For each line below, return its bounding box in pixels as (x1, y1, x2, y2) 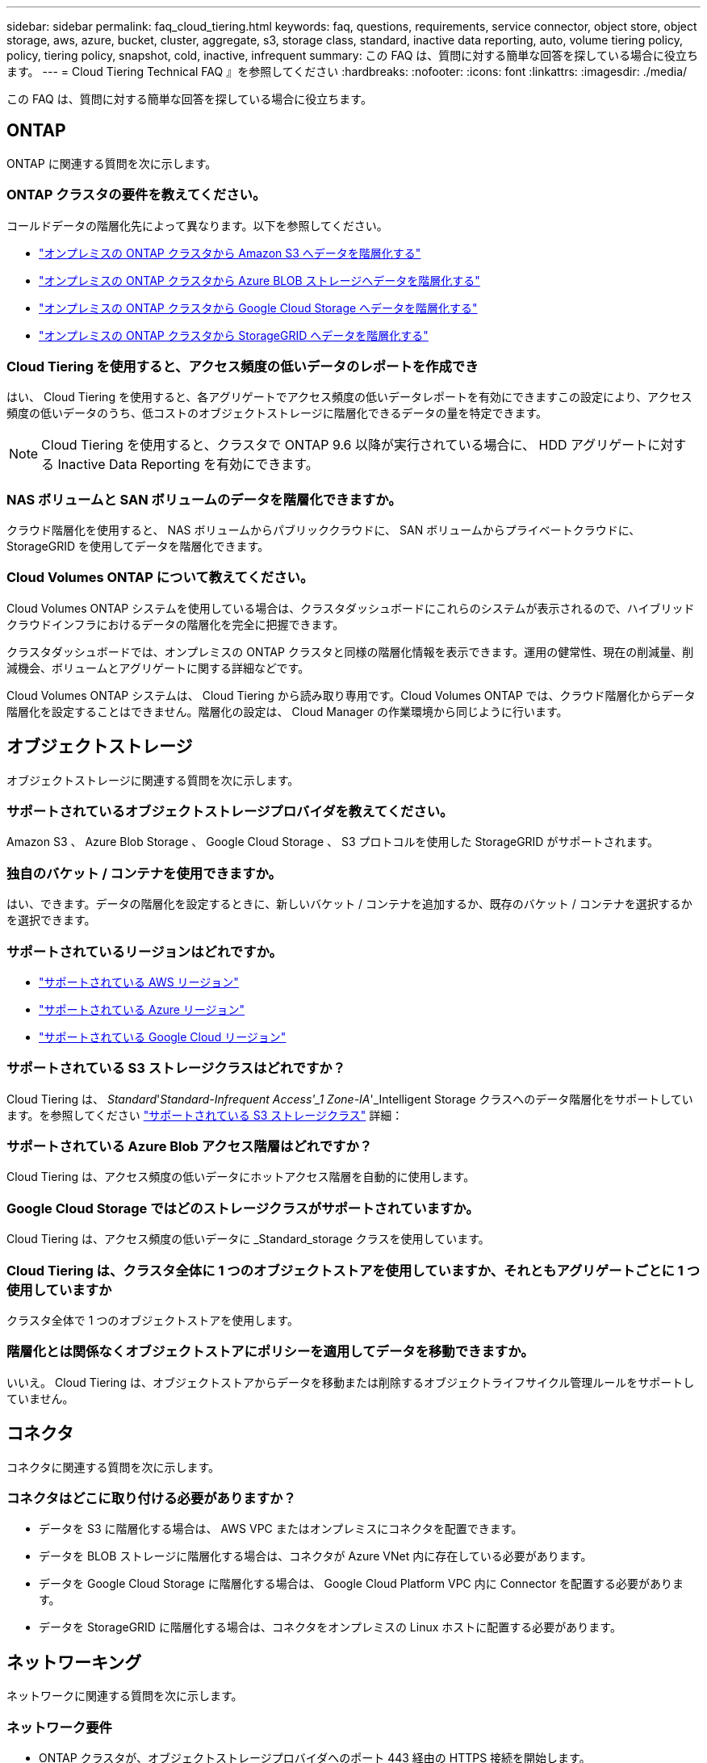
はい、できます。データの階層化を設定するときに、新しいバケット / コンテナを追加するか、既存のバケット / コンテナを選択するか (6, 897, 692, 911)
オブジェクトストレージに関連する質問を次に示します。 (6, 773, 299, 787)
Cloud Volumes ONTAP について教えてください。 (6, 569, 314, 586)
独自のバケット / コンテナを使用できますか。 (6, 865, 282, 881)
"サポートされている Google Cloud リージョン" (39, 1029, 287, 1044)
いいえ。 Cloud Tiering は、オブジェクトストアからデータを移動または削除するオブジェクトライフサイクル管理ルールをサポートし (6, 1375, 695, 1389)
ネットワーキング (6, 1652, 142, 1673)
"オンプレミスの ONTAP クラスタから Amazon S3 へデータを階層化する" (39, 245, 421, 260)
